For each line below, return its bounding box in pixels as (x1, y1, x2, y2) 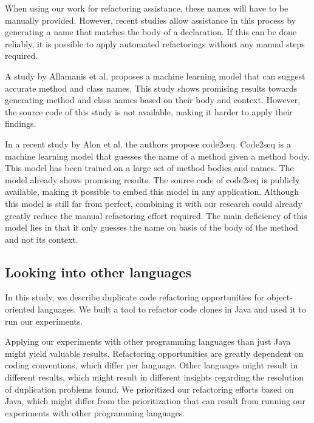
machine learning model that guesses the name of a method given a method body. (5, 149, 310, 162)
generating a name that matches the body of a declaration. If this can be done (5, 25, 297, 38)
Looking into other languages (5, 262, 191, 281)
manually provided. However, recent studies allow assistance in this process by (5, 13, 296, 26)
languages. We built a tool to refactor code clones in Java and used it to (38, 303, 306, 316)
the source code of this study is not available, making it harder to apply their (5, 105, 293, 118)
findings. (5, 117, 36, 130)
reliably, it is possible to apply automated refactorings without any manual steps (5, 37, 305, 50)
